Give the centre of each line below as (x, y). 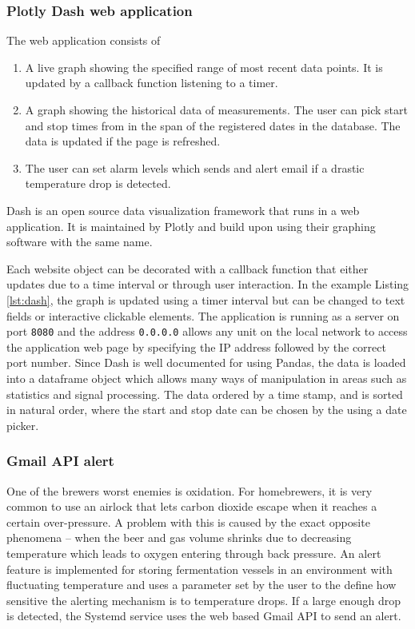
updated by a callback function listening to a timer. (152, 83)
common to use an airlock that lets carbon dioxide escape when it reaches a (192, 506)
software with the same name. (80, 242)
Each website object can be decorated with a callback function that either (188, 268)
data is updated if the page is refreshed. (123, 141)
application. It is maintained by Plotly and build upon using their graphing (191, 226)
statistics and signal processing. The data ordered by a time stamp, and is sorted (205, 394)
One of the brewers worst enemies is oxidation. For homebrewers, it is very (190, 490)
